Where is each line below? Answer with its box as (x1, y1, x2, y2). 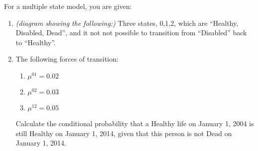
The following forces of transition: (15, 54, 119, 64)
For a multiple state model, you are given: (4, 1, 132, 11)
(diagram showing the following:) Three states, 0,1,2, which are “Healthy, (15, 17, 239, 28)
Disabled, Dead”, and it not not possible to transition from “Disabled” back (15, 27, 247, 38)
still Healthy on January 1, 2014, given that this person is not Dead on (15, 128, 232, 138)
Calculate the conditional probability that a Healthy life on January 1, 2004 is (15, 118, 254, 128)
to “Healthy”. (15, 37, 56, 47)
